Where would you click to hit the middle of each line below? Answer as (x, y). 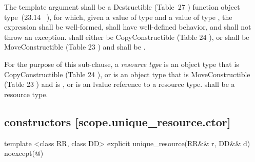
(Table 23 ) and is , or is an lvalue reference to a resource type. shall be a (120, 84)
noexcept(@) (24, 153)
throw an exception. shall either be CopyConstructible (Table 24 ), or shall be (127, 37)
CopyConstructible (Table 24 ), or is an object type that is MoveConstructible (127, 74)
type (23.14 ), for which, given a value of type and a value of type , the (118, 17)
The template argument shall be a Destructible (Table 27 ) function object (122, 7)
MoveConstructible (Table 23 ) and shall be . (75, 47)
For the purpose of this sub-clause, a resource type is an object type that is (122, 64)
